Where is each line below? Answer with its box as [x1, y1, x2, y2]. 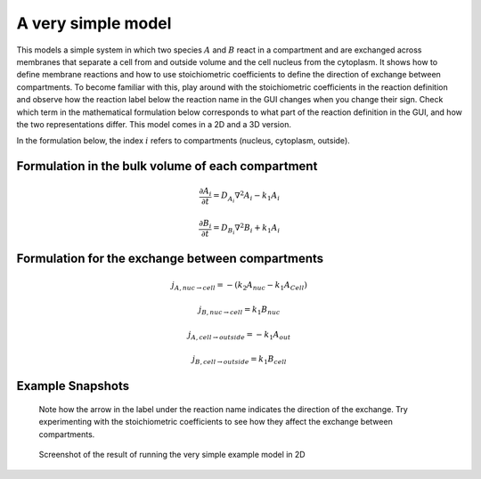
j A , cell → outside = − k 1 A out [188, 329, 291, 342]
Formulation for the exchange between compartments [16, 251, 324, 266]
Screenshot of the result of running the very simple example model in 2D [38, 450, 306, 460]
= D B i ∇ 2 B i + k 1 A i [212, 221, 281, 236]
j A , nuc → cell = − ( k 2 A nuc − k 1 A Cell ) [171, 280, 307, 292]
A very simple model [16, 13, 172, 33]
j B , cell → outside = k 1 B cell [192, 354, 287, 367]
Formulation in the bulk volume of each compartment [16, 158, 318, 174]
